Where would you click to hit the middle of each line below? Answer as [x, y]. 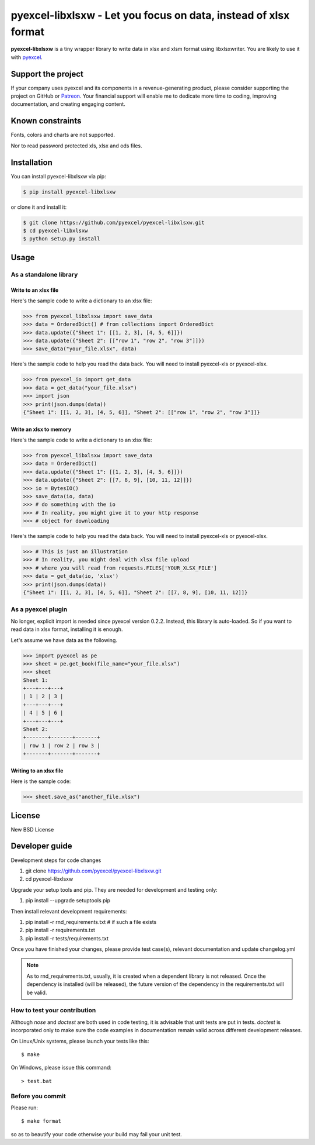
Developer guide [41, 846]
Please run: [24, 1108]
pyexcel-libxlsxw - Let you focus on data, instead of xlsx [150, 15]
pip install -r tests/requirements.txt [67, 938]
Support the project [47, 74]
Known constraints [46, 121]
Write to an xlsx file [35, 290]
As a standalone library [44, 274]
